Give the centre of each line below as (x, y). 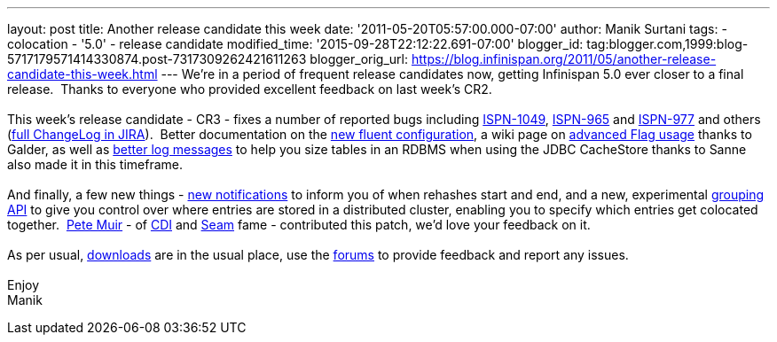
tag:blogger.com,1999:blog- (667, 44)
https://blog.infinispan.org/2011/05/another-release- (564, 59)
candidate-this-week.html (82, 74)
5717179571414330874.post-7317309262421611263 (157, 59)
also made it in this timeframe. (95, 164)
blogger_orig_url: (359, 59)
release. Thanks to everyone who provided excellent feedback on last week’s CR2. (250, 89)
